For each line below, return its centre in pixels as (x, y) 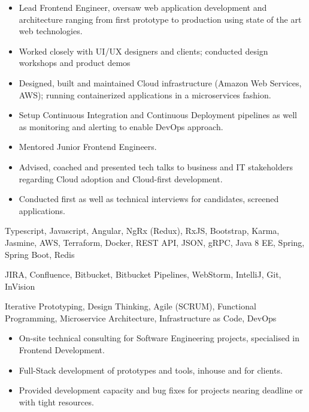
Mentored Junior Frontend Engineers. (88, 147)
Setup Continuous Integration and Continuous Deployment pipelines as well (158, 115)
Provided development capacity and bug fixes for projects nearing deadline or (161, 390)
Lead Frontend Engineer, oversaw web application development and (143, 7)
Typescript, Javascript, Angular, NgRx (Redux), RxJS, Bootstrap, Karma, (142, 231)
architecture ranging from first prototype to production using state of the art (160, 19)
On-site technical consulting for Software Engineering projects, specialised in (159, 338)
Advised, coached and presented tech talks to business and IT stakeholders (156, 166)
